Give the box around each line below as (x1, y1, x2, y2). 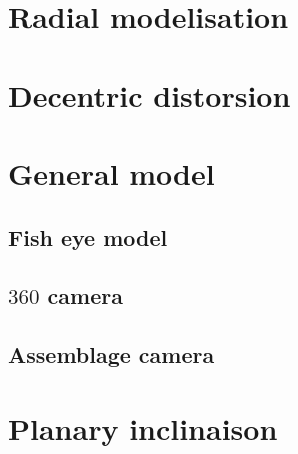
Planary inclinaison (8, 407, 278, 448)
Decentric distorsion (8, 74, 291, 115)
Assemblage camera (8, 339, 215, 370)
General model (8, 152, 215, 193)
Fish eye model (8, 221, 168, 252)
